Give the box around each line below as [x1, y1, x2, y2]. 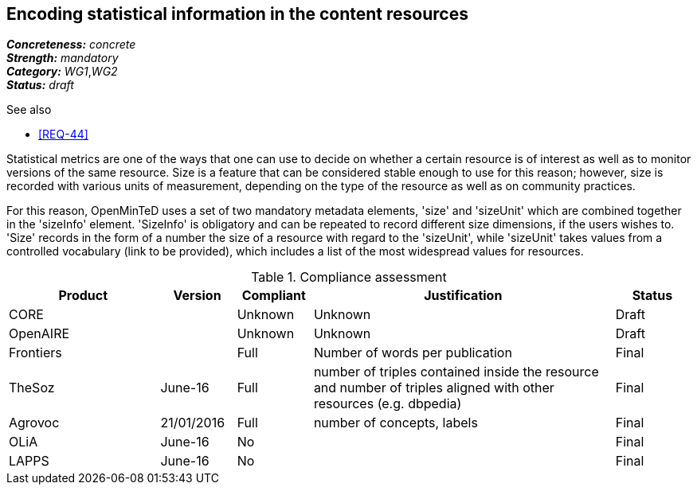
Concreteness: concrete [6, 37, 136, 52]
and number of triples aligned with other [313, 380, 554, 396]
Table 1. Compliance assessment [251, 269, 447, 286]
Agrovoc [9, 415, 60, 431]
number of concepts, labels [313, 415, 478, 431]
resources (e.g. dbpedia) [313, 396, 462, 412]
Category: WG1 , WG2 [6, 64, 118, 79]
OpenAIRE [9, 325, 70, 342]
